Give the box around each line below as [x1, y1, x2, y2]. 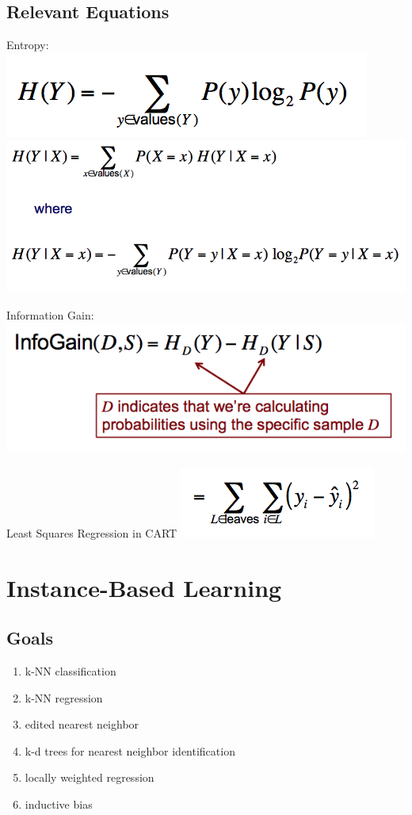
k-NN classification [25, 662, 116, 679]
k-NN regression [25, 689, 103, 706]
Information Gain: [6, 306, 94, 323]
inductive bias [25, 795, 93, 812]
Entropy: [6, 36, 49, 53]
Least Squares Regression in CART [6, 524, 177, 541]
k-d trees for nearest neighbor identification [25, 742, 235, 759]
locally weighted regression [25, 769, 154, 786]
